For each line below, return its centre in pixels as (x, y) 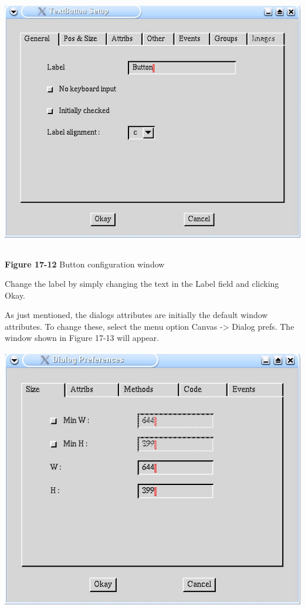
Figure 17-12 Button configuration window (85, 264)
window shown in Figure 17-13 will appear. (82, 338)
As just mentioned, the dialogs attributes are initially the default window (136, 315)
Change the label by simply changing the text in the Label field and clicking (142, 284)
